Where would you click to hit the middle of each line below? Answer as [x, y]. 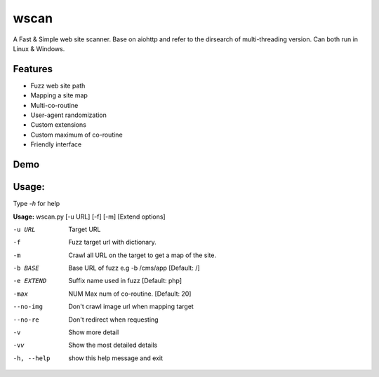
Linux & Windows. [39, 48]
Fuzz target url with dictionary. [113, 242]
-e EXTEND [30, 281]
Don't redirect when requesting [113, 320]
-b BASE [26, 268]
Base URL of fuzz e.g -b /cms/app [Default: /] [134, 268]
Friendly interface [56, 144]
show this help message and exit [115, 358]
